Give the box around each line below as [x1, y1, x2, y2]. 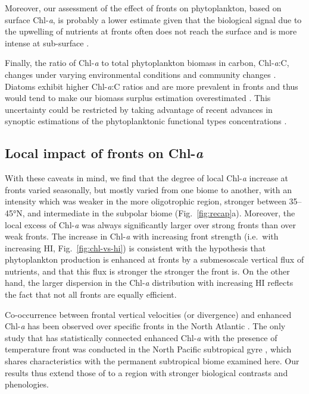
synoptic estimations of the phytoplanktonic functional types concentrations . [5, 115, 287, 127]
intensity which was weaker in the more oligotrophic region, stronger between [5, 195, 286, 207]
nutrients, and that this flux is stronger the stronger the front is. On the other [5, 264, 290, 277]
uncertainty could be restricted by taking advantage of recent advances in [5, 103, 273, 115]
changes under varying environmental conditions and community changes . [5, 68, 276, 80]
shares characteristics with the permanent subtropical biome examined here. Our [5, 355, 299, 367]
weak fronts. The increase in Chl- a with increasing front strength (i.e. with [5, 230, 279, 242]
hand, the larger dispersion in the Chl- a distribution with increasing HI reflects [5, 276, 294, 289]
